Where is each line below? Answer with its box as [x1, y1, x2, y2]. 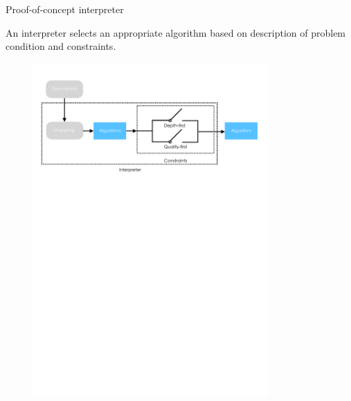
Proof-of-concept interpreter [6, 2, 124, 16]
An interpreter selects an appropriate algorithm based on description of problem [6, 25, 346, 39]
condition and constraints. [6, 39, 116, 53]
